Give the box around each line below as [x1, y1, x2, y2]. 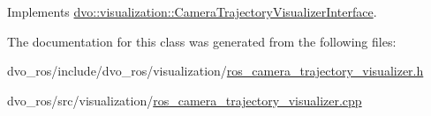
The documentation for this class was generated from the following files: [7, 32, 397, 50]
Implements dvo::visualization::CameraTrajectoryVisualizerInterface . [7, 3, 377, 20]
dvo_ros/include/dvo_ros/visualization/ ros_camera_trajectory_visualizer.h [7, 62, 424, 80]
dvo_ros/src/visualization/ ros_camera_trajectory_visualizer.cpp [7, 91, 362, 109]
